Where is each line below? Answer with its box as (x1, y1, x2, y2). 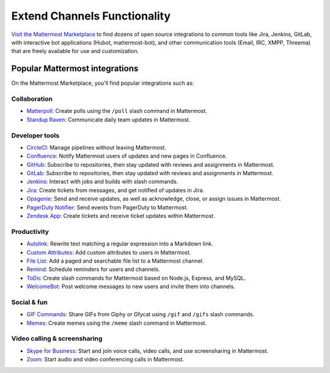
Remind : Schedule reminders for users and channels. (26, 266, 160, 273)
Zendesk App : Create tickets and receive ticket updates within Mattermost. (26, 212, 215, 220)
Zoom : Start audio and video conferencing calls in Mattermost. (26, 356, 185, 363)
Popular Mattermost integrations (11, 63, 139, 74)
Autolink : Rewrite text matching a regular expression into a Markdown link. (26, 240, 213, 247)
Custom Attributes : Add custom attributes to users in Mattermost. (26, 248, 191, 256)
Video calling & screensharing (11, 335, 103, 343)
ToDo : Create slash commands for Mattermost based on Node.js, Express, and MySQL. (26, 274, 246, 281)
